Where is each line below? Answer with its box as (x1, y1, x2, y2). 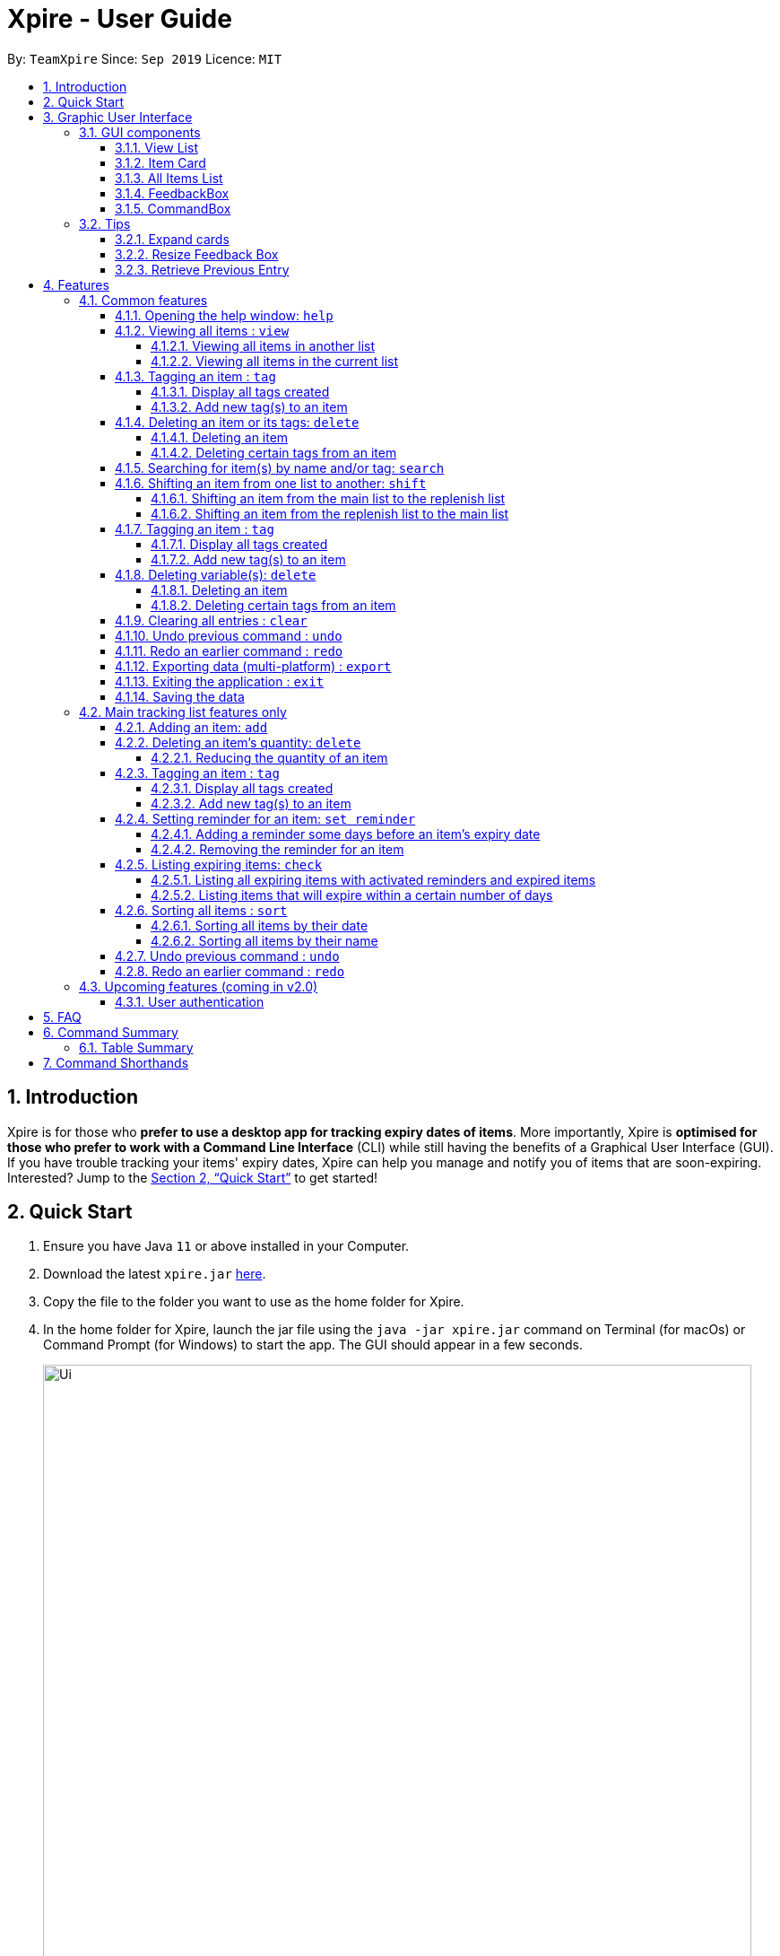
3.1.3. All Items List (115, 170, 223, 186)
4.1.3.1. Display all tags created (151, 383, 330, 399)
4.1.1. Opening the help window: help (115, 307, 334, 323)
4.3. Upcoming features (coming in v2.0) (79, 978, 318, 994)
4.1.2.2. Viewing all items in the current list (151, 353, 399, 369)
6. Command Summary (43, 1024, 178, 1040)
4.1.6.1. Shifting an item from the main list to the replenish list (151, 490, 506, 506)
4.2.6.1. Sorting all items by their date (151, 917, 368, 933)
